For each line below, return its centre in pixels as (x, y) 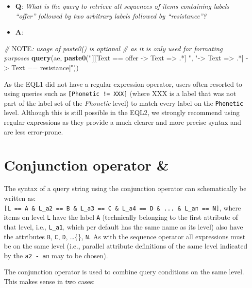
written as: (20, 198)
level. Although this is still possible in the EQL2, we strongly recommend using (122, 112)
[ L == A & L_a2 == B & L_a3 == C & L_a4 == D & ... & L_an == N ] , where (123, 207)
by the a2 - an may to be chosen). (56, 255)
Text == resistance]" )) (45, 67)
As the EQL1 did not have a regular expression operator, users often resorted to (123, 84)
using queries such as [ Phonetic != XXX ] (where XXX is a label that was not (120, 93)
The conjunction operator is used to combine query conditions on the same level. (124, 272)
